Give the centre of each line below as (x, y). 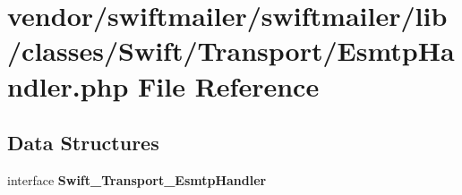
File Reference (229, 85)
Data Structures (83, 143)
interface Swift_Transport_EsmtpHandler (137, 179)
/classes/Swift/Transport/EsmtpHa (231, 51)
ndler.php (68, 85)
